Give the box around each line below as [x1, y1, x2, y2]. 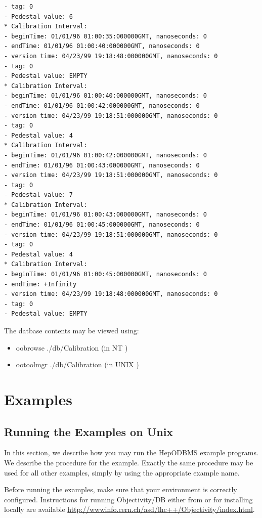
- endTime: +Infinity [4, 280, 77, 288]
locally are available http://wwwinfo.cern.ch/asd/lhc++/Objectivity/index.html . [4, 504, 255, 514]
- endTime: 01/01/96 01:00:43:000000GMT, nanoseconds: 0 [4, 161, 200, 169]
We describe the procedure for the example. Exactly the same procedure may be [4, 457, 253, 467]
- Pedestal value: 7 [4, 191, 73, 199]
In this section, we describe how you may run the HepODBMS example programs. [4, 447, 258, 458]
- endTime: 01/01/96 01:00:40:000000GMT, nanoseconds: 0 [4, 42, 200, 50]
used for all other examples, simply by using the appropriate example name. [4, 467, 240, 478]
